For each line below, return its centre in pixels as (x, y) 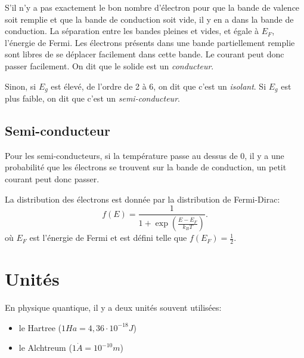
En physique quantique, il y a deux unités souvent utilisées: (113, 307)
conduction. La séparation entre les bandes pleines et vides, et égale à (132, 31)
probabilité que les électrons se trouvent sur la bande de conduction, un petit (146, 167)
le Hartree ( (40, 327)
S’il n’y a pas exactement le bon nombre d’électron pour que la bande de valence (152, 7)
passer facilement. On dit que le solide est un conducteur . (109, 65)
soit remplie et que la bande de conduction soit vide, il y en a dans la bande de (149, 19)
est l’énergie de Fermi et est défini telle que (108, 238)
